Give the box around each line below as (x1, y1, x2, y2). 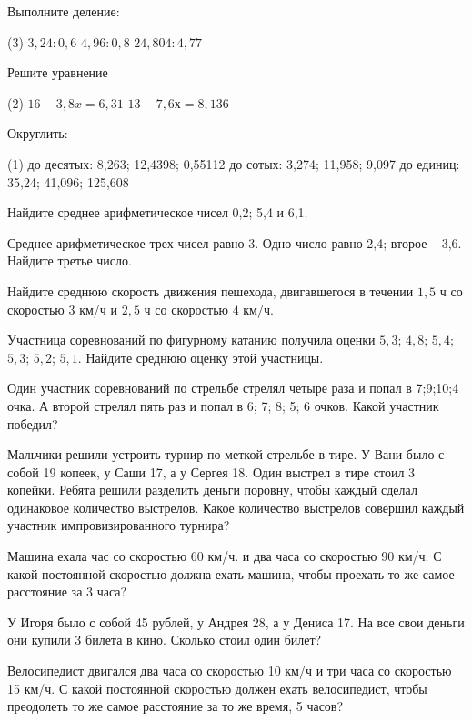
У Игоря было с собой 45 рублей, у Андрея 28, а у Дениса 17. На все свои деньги (7, 612, 465, 631)
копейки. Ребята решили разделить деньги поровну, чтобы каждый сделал (7, 480, 417, 499)
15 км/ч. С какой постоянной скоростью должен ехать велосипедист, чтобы (7, 678, 427, 697)
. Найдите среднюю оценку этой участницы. (77, 347, 324, 366)
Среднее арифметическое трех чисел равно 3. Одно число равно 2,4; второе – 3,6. (7, 233, 462, 252)
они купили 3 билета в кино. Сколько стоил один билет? (7, 630, 322, 649)
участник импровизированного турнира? (7, 516, 230, 535)
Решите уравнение (7, 63, 108, 82)
